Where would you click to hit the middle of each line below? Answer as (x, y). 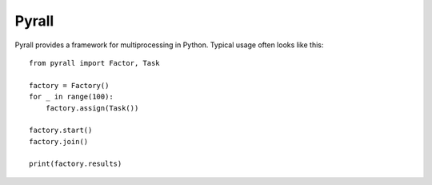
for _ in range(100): (71, 97)
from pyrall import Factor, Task (94, 63)
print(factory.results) (76, 164)
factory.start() (61, 131)
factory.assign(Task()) (92, 108)
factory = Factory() (69, 85)
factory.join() (59, 141)
